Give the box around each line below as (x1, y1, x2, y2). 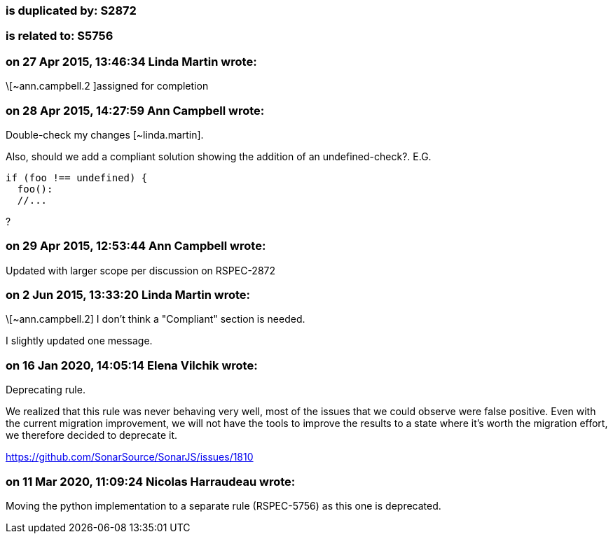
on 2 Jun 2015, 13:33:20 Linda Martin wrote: (6, 288, 250, 302)
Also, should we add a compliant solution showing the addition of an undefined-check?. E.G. (6, 150, 432, 162)
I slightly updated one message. (6, 335, 153, 347)
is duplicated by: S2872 (6, 3, 137, 17)
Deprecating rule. (6, 384, 85, 396)
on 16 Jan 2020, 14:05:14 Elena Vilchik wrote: (6, 358, 258, 372)
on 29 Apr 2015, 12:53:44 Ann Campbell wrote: (6, 239, 266, 253)
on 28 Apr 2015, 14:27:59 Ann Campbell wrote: (6, 103, 265, 118)
